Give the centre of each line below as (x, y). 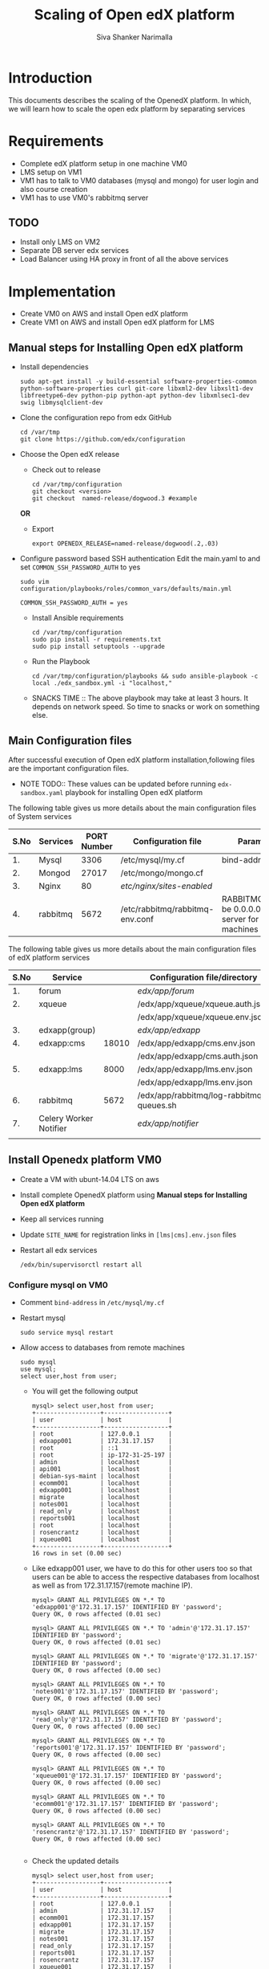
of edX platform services (49, 958)
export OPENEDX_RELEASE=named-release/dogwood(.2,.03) (125, 544)
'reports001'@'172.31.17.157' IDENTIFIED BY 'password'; (129, 1748)
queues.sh (157, 1105)
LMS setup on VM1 (51, 172)
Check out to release (66, 470)
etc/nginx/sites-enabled (167, 886)
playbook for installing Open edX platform (134, 792)
